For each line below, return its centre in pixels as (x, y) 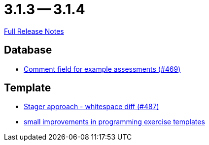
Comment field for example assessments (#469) (102, 69)
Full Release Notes (34, 31)
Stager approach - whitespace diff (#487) (91, 107)
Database (28, 50)
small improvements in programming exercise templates (114, 122)
